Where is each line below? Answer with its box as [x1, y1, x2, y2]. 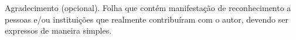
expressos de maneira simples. [5, 24, 112, 37]
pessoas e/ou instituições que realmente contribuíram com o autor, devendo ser [5, 13, 289, 25]
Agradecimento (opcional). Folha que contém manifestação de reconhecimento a [5, 2, 291, 13]
